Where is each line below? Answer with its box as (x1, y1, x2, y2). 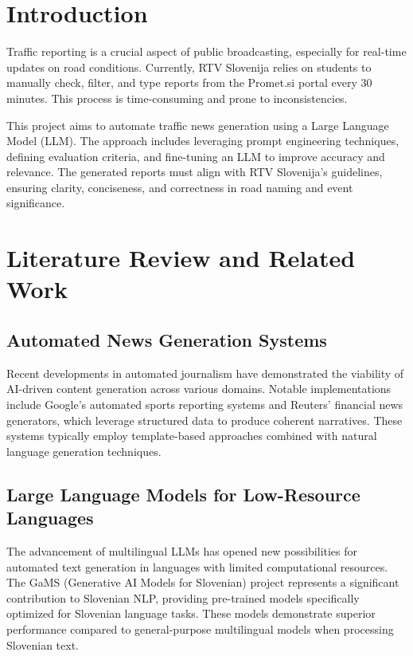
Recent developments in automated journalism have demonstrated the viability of (6, 364, 404, 381)
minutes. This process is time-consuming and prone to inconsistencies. (6, 89, 348, 106)
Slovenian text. (6, 636, 80, 653)
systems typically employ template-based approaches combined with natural (6, 427, 377, 444)
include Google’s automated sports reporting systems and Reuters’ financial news (6, 396, 403, 413)
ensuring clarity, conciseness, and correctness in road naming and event (6, 179, 353, 195)
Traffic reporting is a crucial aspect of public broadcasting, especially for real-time (6, 43, 407, 60)
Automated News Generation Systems (6, 328, 327, 352)
